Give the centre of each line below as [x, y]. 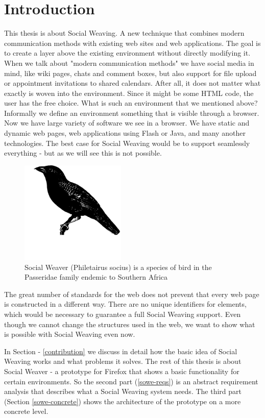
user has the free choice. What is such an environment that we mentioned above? [131, 103]
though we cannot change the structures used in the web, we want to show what [130, 324]
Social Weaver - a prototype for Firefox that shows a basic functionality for [122, 371]
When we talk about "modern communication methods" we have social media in [129, 63]
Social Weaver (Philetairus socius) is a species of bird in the [118, 267]
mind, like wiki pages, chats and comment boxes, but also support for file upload [130, 73]
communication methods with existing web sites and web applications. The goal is [132, 43]
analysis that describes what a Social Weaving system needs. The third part [123, 391]
